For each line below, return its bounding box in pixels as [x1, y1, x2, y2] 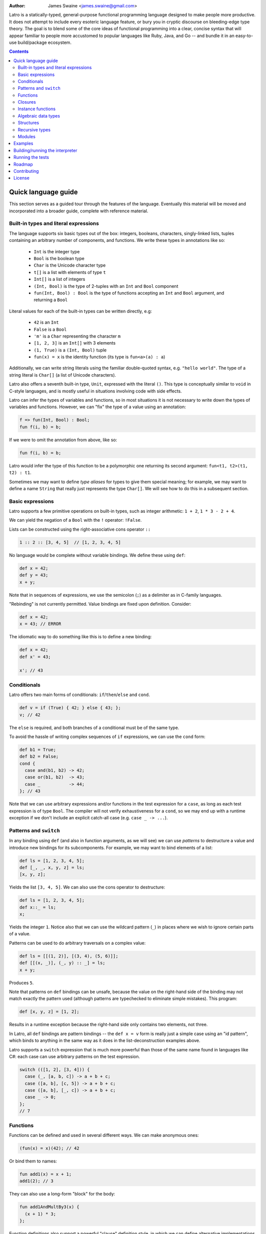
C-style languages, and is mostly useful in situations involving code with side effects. [9, 388, 182, 394]
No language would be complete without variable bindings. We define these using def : [9, 552, 186, 558]
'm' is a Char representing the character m [33, 333, 121, 339]
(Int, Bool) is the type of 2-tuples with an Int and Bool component [33, 283, 178, 289]
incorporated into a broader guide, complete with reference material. [9, 208, 149, 214]
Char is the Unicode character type [33, 262, 106, 269]
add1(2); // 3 [19, 1178, 54, 1184]
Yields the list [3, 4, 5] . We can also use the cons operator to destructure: [9, 884, 165, 890]
